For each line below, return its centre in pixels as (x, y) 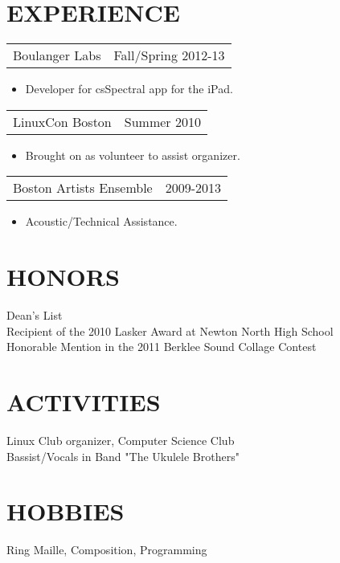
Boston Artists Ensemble (83, 188)
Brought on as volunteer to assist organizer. (133, 155)
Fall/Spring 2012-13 (169, 55)
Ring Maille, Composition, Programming (107, 550)
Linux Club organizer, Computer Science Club (121, 440)
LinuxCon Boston (62, 121)
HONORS (63, 277)
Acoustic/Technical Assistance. (101, 221)
